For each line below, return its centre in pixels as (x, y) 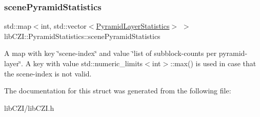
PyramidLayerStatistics (133, 26)
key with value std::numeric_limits (88, 63)
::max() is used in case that (213, 63)
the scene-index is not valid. (48, 73)
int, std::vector (64, 26)
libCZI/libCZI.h (29, 108)
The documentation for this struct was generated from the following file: (118, 91)
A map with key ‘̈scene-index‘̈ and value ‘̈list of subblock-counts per (111, 53)
